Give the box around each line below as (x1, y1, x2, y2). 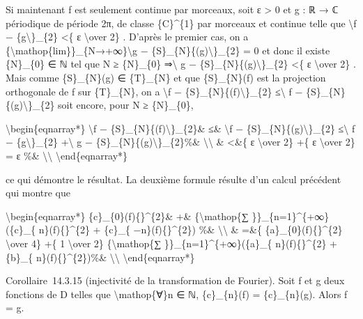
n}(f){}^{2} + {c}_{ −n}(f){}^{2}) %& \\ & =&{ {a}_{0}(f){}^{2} (38, 222, 343, 237)
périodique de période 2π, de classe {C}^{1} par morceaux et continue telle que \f (6, 15, 357, 30)
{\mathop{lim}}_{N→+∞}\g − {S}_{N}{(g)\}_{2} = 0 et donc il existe (6, 42, 330, 57)
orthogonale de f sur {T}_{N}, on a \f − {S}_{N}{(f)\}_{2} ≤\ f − (6, 84, 303, 98)
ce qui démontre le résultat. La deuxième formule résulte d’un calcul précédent (6, 171, 341, 186)
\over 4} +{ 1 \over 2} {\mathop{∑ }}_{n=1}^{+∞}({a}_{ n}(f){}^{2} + (6, 235, 337, 250)
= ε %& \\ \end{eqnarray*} (6, 148, 128, 162)
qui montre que (6, 185, 70, 200)
